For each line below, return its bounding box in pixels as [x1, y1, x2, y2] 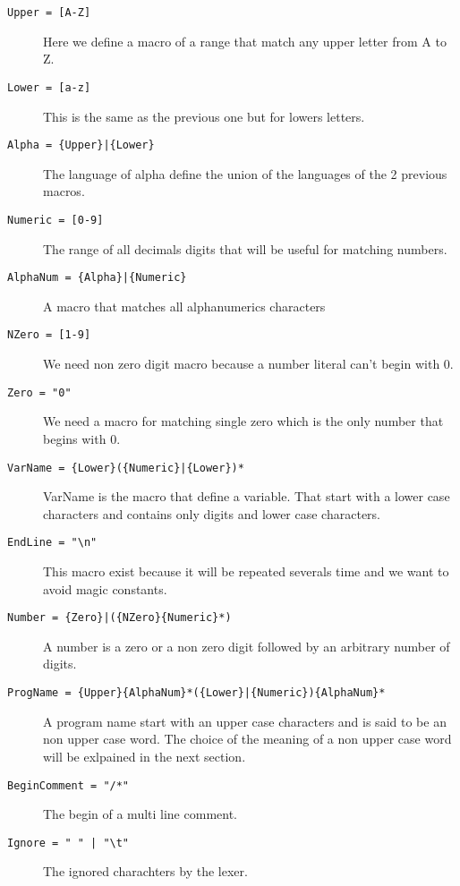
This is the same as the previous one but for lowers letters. [43, 106, 365, 125]
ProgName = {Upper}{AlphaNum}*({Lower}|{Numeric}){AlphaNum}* [7, 686, 386, 700]
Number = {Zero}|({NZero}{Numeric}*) [7, 611, 232, 625]
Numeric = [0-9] [7, 213, 104, 226]
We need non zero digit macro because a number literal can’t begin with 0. [43, 354, 454, 373]
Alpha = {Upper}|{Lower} [7, 139, 155, 152]
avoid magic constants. [43, 579, 167, 598]
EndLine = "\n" [7, 536, 98, 549]
